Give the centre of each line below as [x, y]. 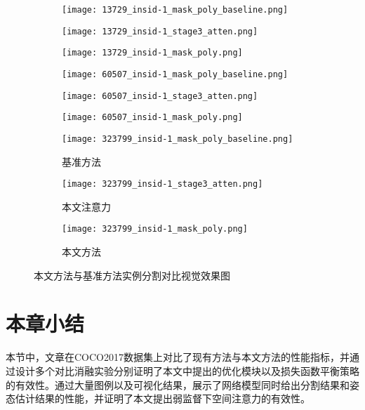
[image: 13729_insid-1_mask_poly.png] [152, 53]
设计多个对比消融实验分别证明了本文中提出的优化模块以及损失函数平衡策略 [187, 371]
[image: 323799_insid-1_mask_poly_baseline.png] [178, 139]
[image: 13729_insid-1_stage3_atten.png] [160, 31]
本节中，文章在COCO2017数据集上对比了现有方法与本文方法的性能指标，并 [178, 357]
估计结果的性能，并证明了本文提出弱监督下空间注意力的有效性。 [162, 398]
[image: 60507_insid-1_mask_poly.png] [152, 118]
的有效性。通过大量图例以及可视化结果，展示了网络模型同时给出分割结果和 [178, 384]
